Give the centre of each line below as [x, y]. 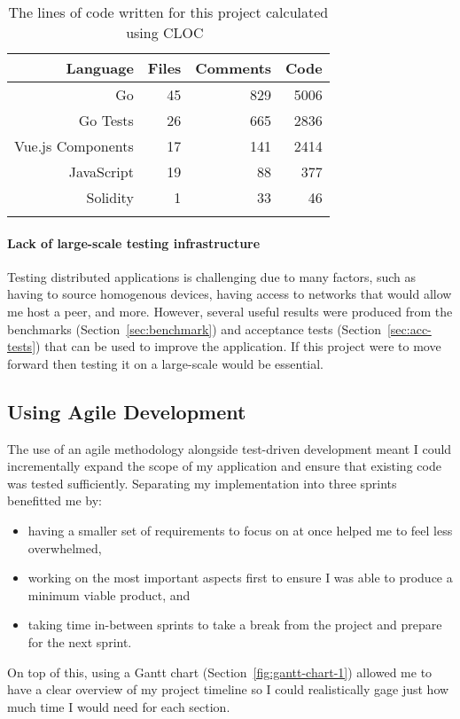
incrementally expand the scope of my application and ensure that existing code [224, 466]
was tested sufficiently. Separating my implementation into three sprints [202, 483]
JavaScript [101, 172]
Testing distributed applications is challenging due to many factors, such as [212, 276]
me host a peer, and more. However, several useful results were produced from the [230, 311]
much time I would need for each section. [119, 706]
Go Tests [106, 120]
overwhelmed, [65, 547]
